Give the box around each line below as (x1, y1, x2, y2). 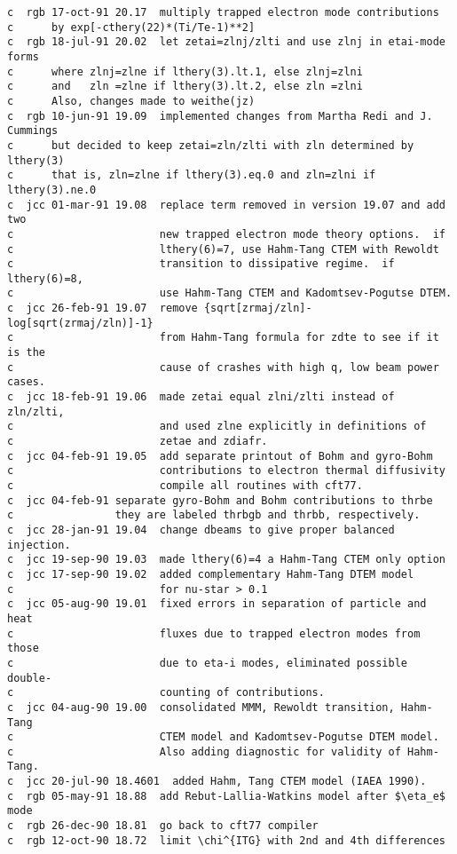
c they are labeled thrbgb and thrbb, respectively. (7, 509, 421, 522)
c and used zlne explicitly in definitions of (7, 420, 427, 433)
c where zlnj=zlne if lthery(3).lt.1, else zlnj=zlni (7, 65, 363, 78)
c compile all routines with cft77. (7, 479, 363, 492)
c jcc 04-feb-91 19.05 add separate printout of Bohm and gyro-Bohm (7, 449, 433, 463)
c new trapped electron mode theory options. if (7, 227, 445, 241)
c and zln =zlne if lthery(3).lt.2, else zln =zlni (7, 80, 363, 93)
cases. (7, 376, 45, 389)
